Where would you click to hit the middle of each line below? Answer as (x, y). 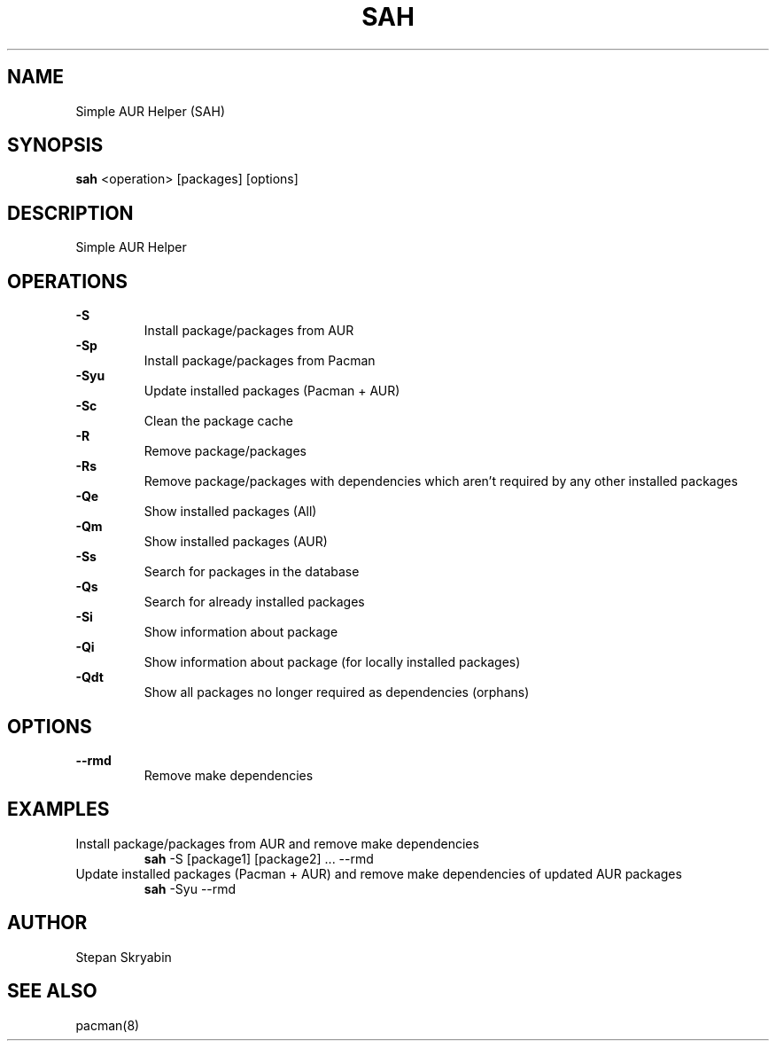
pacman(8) (108, 1025)
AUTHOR (47, 923)
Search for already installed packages (254, 602)
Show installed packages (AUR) (236, 542)
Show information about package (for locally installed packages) (332, 662)
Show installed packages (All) (230, 512)
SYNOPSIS (55, 145)
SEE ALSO (52, 991)
